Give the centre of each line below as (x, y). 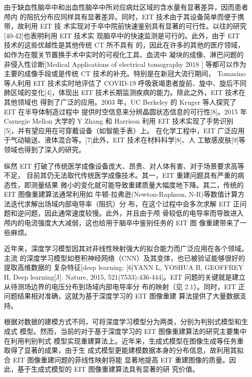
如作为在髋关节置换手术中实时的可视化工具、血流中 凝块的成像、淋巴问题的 (124, 54)
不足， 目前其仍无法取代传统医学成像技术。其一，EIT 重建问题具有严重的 (121, 175)
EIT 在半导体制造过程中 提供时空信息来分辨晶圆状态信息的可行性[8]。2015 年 (126, 111)
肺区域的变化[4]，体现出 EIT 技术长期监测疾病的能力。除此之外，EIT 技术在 (125, 92)
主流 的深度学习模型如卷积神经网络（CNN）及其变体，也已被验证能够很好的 (125, 258)
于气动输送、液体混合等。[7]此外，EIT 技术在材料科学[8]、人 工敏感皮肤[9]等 (125, 140)
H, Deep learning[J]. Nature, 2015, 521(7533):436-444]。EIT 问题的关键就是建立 (125, 277)
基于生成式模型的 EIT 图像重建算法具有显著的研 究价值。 (108, 369)
